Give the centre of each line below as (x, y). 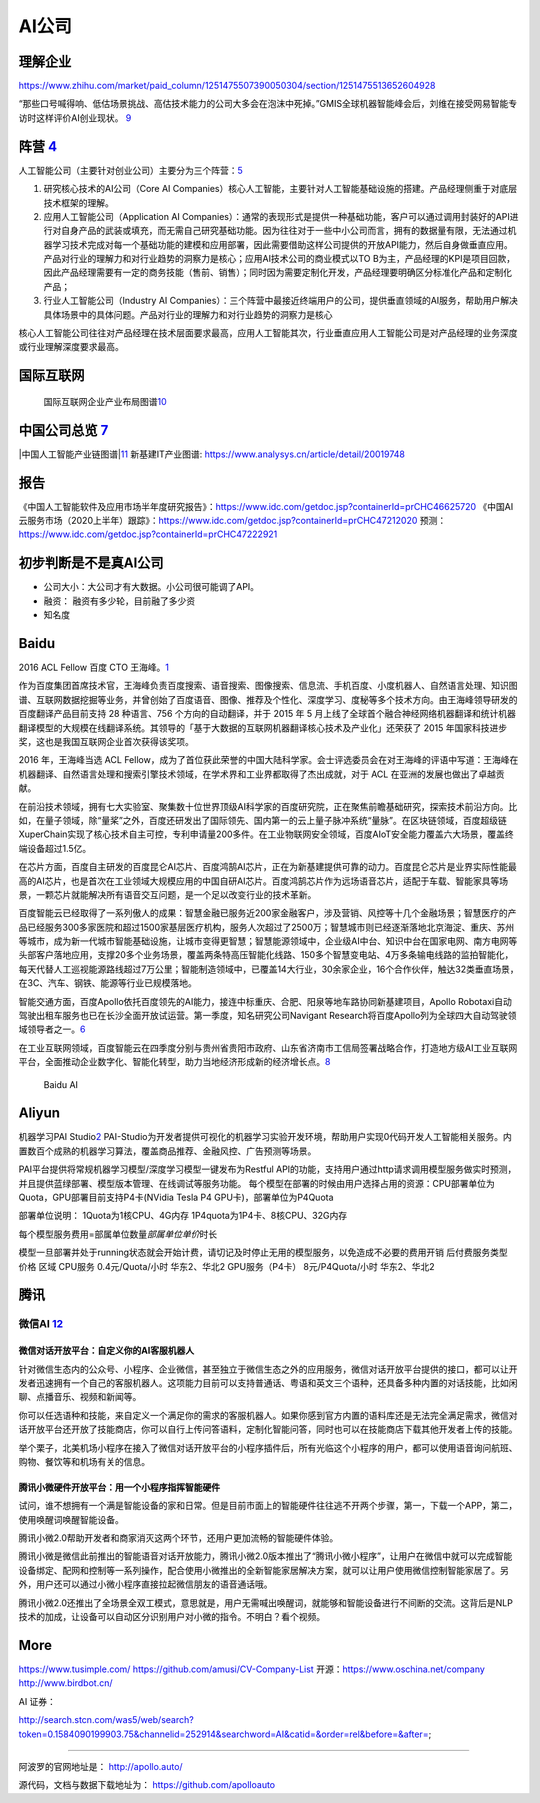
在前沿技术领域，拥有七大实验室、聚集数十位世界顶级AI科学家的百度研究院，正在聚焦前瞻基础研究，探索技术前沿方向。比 (268, 806)
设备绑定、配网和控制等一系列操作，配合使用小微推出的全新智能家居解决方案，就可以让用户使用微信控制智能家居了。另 (263, 1570)
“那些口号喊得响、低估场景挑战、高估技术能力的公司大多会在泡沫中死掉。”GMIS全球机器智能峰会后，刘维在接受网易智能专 (268, 104)
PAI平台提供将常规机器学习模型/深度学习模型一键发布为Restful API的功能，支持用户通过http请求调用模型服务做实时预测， (267, 1169)
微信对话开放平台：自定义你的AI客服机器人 (106, 1351)
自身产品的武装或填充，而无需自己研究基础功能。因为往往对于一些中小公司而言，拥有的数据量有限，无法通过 (284, 231)
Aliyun (39, 1113)
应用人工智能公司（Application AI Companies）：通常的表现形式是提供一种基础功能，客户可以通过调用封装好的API (276, 216)
